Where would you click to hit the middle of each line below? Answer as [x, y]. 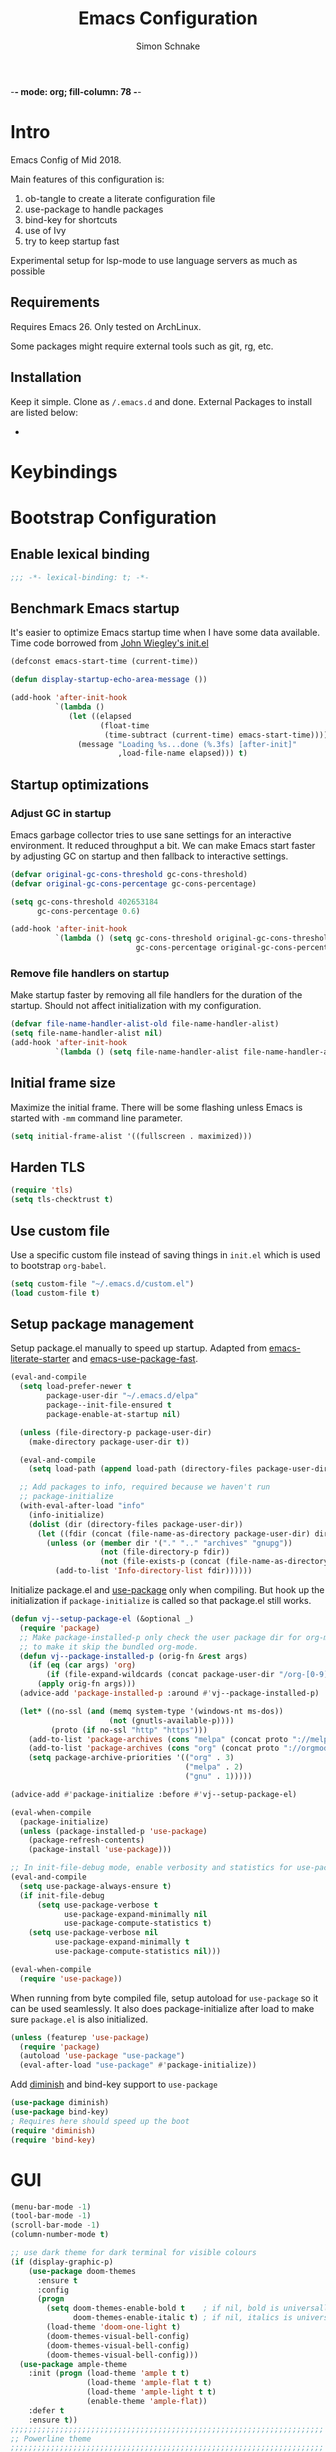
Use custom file [60, 1230]
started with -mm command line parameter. [96, 1118]
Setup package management [102, 1324]
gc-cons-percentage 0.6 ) [88, 911]
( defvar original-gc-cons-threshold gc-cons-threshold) [129, 874]
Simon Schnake [168, 46]
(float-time [124, 725]
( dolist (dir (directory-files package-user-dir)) [136, 1524]
